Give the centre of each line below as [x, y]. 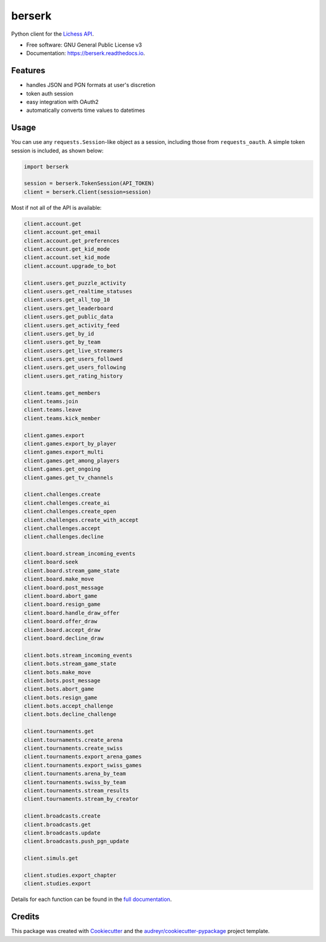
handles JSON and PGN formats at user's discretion [91, 85]
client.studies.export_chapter [70, 875]
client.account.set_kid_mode [67, 258]
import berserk [46, 167]
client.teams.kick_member [62, 418]
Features [28, 70]
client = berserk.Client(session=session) [88, 192]
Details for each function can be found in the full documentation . [91, 899]
